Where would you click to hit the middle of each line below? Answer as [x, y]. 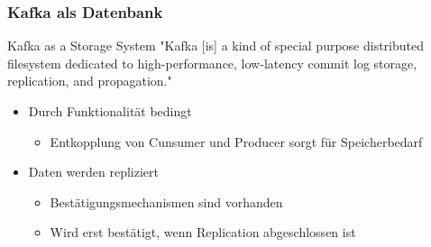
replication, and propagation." [90, 81]
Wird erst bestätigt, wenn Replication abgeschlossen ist [203, 232]
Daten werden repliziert [93, 172]
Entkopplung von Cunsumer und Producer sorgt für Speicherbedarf [236, 141]
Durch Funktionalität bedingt [110, 111]
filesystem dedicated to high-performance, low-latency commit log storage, [212, 63]
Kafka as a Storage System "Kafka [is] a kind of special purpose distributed [216, 46]
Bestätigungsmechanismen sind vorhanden [166, 201]
